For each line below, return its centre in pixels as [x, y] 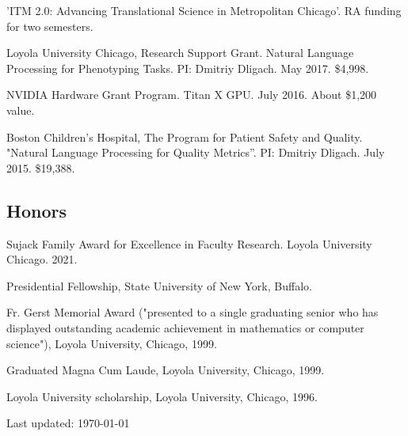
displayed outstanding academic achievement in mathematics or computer [185, 327]
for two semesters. [50, 26]
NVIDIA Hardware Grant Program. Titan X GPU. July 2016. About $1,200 [192, 95]
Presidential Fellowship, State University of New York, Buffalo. [159, 285]
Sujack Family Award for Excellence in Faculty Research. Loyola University [189, 243]
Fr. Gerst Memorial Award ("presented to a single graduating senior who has [193, 312]
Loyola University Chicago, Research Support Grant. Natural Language [180, 53]
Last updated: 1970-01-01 [68, 423]
